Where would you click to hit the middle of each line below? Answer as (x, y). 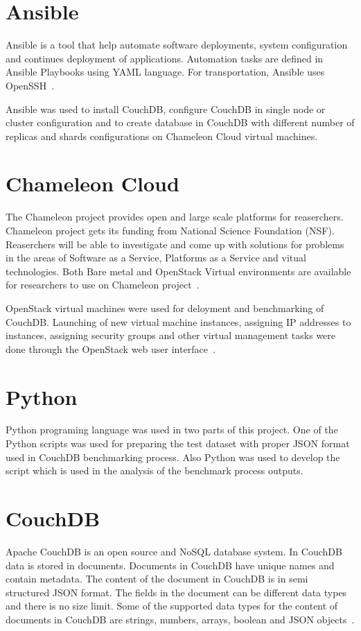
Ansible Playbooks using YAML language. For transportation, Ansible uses (165, 72)
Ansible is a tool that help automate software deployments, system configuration (177, 45)
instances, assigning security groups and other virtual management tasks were (171, 335)
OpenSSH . (30, 85)
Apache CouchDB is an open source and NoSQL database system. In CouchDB (174, 551)
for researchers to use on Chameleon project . (103, 285)
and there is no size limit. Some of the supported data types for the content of (172, 606)
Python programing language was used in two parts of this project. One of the (172, 430)
